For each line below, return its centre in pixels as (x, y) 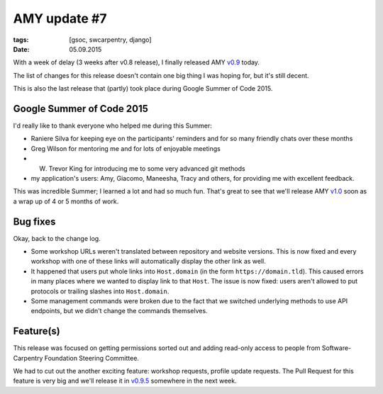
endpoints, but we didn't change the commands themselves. (120, 311)
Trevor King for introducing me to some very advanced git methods (147, 168)
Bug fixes (34, 221)
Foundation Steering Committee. (92, 358)
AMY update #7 (60, 18)
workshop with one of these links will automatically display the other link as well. (148, 261)
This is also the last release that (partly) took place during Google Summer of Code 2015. (143, 89)
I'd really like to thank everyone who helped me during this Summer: (113, 126)
